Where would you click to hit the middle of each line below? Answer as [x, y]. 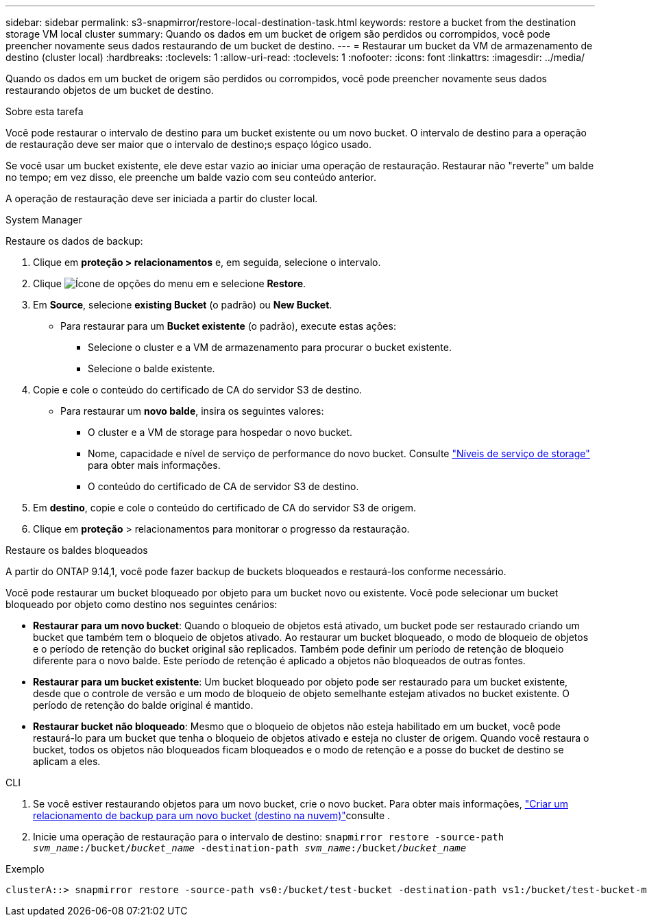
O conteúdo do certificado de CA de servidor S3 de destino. [223, 486]
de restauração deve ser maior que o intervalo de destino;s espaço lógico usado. [189, 144]
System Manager [44, 220]
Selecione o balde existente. [151, 368]
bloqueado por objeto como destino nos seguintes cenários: [142, 604]
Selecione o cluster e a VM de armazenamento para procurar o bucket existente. [270, 347]
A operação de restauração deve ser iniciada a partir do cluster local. [162, 198]
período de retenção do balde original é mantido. [143, 705]
